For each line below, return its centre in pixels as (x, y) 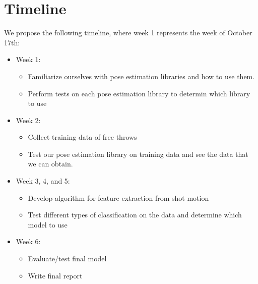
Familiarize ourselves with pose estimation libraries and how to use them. (141, 76)
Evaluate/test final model (67, 259)
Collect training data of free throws (82, 137)
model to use (48, 224)
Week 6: (28, 241)
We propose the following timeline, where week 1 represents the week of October (128, 33)
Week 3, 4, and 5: (43, 181)
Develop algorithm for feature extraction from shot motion (118, 197)
